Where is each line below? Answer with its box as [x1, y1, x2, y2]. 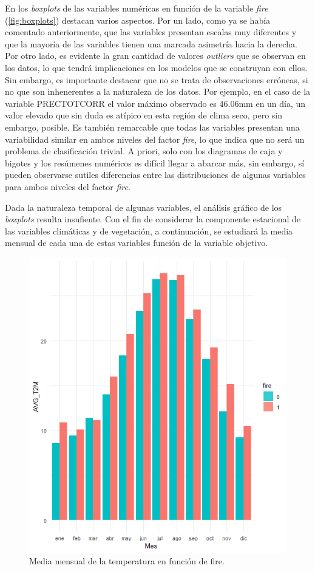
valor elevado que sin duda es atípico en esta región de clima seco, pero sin [5, 109, 283, 121]
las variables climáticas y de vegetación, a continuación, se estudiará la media [5, 224, 293, 237]
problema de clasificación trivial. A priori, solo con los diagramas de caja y [5, 145, 283, 157]
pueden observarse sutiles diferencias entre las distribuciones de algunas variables [5, 168, 306, 181]
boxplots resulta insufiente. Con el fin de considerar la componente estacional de [5, 213, 301, 225]
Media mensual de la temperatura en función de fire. [29, 555, 225, 567]
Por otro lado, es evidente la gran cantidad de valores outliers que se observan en [5, 49, 306, 62]
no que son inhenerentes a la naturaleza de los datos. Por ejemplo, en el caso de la [5, 85, 311, 98]
